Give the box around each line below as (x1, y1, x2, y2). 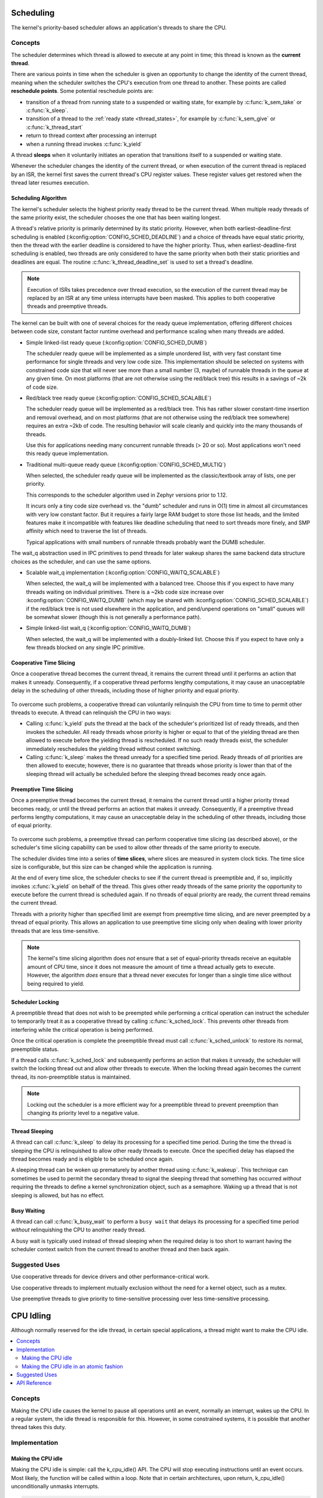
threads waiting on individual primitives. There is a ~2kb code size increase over (26, 588, 224, 596)
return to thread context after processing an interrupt (26, 132, 157, 139)
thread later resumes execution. (11, 179, 90, 186)
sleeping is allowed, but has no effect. (11, 1191, 105, 1198)
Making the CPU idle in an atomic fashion (22, 1363, 123, 1370)
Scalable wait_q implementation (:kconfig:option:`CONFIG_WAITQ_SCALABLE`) (26, 569, 220, 576)
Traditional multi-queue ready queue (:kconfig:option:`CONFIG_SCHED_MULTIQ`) (26, 461, 227, 468)
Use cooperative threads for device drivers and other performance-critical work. (11, 1273, 210, 1280)
